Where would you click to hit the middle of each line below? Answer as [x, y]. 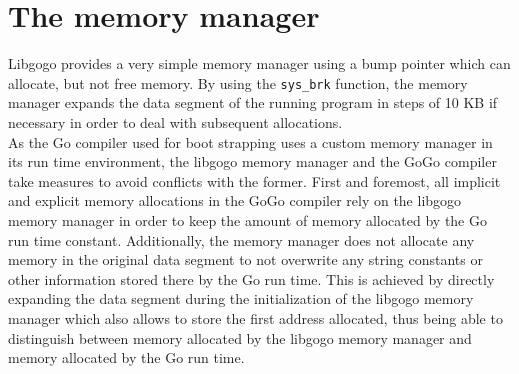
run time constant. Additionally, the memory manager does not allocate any [241, 239]
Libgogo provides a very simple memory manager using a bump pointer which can [259, 63]
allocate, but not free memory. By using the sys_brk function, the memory [238, 82]
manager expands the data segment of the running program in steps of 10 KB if [253, 102]
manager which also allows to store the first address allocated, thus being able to [255, 317]
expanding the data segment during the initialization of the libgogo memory [241, 298]
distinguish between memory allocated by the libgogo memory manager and [240, 337]
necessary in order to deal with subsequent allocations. [175, 121]
